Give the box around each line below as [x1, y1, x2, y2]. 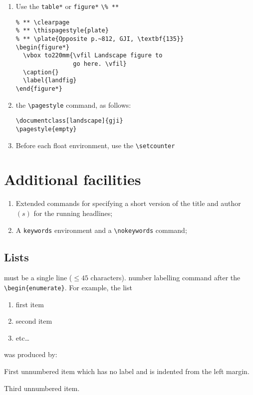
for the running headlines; [33, 207, 113, 218]
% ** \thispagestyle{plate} [15, 27, 109, 34]
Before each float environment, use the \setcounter [15, 140, 175, 150]
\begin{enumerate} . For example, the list [4, 282, 132, 292]
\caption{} [23, 68, 59, 76]
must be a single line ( [4, 272, 72, 283]
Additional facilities [4, 169, 141, 190]
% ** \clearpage [15, 18, 70, 26]
